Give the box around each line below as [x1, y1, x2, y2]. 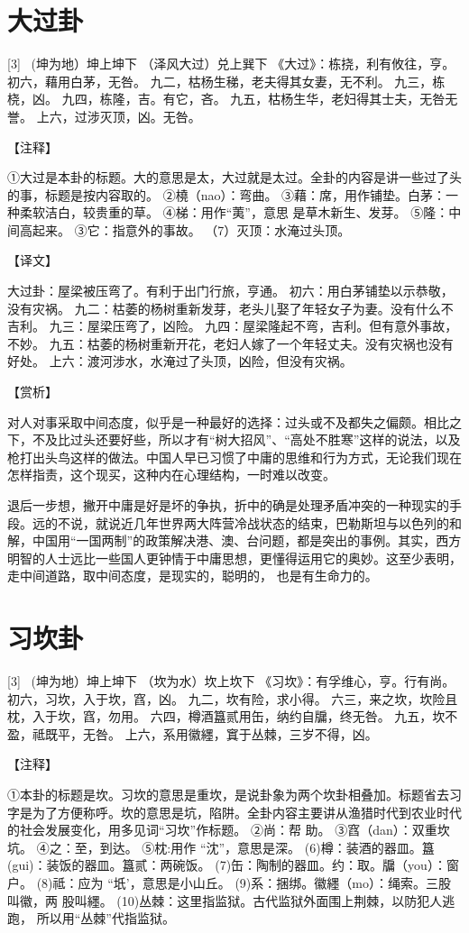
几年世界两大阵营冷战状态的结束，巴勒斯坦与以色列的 [133, 513, 449, 532]
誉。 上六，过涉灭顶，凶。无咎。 [7, 106, 201, 125]
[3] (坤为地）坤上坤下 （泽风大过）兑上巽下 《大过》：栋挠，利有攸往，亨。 [7, 54, 455, 73]
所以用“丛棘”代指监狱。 [36, 909, 175, 928]
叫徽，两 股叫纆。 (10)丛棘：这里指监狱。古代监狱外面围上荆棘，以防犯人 [7, 891, 443, 910]
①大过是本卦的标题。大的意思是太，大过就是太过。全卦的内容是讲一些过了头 [7, 168, 462, 187]
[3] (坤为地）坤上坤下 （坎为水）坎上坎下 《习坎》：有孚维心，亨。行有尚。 [7, 672, 455, 691]
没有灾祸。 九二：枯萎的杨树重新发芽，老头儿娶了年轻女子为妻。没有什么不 [7, 298, 454, 317]
